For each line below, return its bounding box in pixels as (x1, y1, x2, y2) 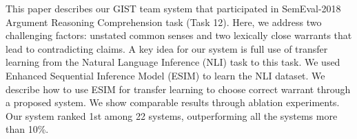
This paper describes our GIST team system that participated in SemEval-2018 (6, 1, 341, 15)
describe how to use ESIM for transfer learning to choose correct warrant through (6, 81, 351, 96)
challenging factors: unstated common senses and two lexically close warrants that (6, 28, 352, 42)
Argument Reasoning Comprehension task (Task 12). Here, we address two (6, 14, 322, 29)
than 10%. (6, 122, 49, 136)
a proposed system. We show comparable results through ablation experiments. (6, 95, 340, 110)
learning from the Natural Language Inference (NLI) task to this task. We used (6, 55, 340, 69)
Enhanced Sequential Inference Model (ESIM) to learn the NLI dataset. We (6, 68, 325, 82)
